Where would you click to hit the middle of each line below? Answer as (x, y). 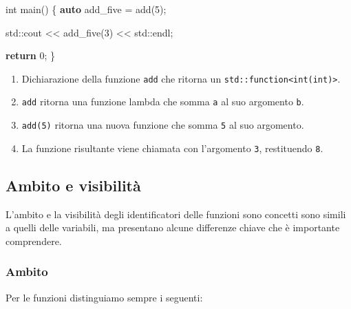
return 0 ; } (31, 55)
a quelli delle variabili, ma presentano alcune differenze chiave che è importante (173, 227)
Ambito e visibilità (73, 185)
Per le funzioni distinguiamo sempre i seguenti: (104, 297)
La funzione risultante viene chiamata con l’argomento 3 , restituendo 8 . (172, 148)
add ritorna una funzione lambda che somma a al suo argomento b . (163, 102)
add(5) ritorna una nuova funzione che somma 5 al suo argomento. (163, 125)
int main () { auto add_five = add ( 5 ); (86, 9)
